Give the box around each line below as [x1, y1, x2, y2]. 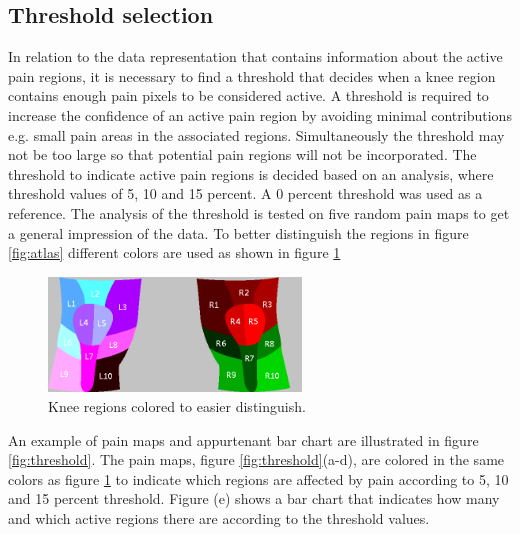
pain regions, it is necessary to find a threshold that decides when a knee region [8, 65, 496, 86]
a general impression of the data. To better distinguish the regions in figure [8, 222, 469, 243]
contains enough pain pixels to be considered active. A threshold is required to [8, 85, 489, 106]
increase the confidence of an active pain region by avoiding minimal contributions [8, 104, 512, 125]
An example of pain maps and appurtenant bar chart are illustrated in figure [8, 429, 479, 450]
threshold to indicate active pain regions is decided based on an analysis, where [8, 163, 494, 184]
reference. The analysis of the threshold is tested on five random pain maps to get [8, 202, 510, 223]
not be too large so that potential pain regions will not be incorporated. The [8, 144, 477, 165]
